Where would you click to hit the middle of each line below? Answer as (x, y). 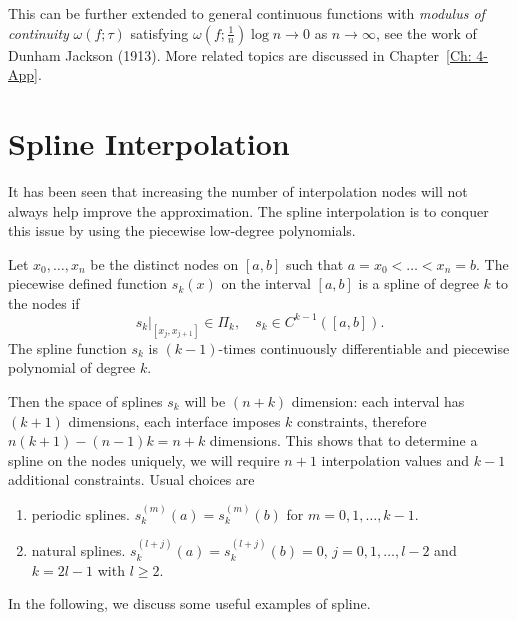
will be (205, 401)
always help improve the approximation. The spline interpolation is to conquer (248, 210)
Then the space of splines (85, 401)
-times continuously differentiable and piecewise (364, 347)
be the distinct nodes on (164, 263)
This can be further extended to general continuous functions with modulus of (246, 13)
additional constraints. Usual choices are (131, 479)
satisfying (159, 32)
